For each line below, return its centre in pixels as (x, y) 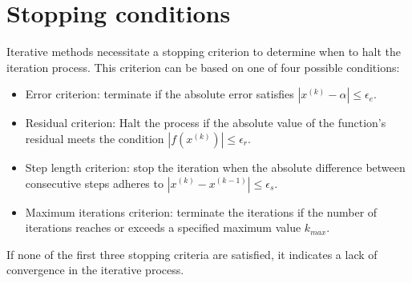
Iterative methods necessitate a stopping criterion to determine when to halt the (204, 52)
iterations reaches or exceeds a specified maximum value (163, 227)
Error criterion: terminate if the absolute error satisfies (160, 94)
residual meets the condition (95, 138)
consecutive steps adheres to (94, 183)
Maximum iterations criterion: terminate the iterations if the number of (201, 211)
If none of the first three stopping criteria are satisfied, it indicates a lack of (192, 254)
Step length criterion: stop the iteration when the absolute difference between (215, 167)
